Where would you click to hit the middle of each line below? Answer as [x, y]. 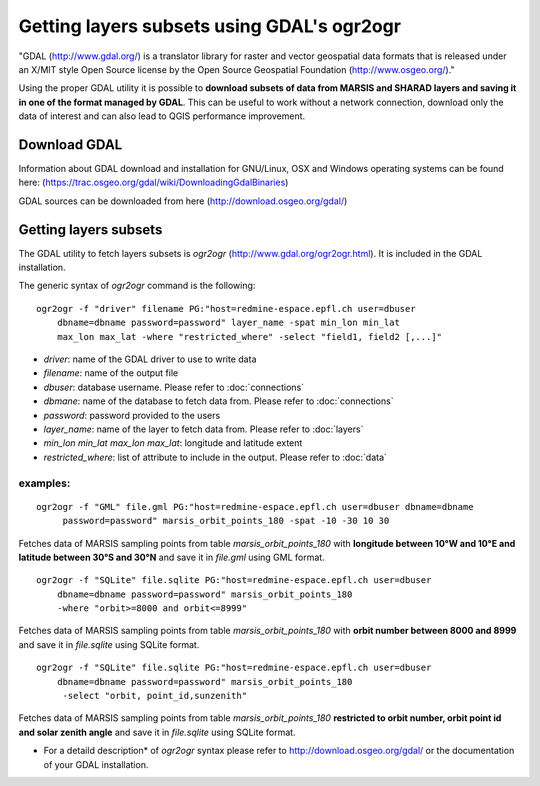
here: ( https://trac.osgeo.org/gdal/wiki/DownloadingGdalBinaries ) [153, 182]
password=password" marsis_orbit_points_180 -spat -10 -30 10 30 [226, 521]
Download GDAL [70, 144]
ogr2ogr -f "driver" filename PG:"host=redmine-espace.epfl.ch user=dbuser [226, 308]
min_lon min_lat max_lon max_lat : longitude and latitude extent [173, 443]
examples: [44, 483]
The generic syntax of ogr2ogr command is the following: [137, 286]
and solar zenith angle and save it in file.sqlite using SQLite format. [157, 732]
